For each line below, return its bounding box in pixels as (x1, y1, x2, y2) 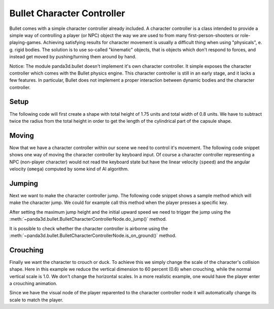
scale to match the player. (9, 297, 63, 303)
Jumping (9, 179, 38, 188)
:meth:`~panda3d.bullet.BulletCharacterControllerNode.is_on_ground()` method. (9, 232, 177, 238)
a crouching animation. (9, 280, 58, 286)
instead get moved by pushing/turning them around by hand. (9, 54, 136, 60)
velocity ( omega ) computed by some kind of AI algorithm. (9, 166, 129, 172)
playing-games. (9, 40, 43, 46)
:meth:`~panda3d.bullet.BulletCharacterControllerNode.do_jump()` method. (9, 216, 167, 222)
